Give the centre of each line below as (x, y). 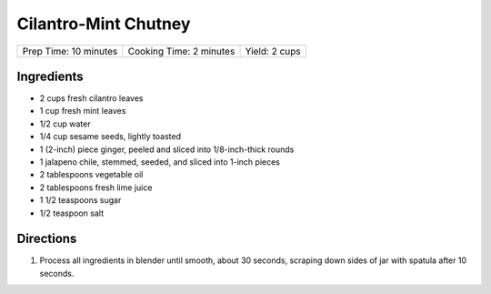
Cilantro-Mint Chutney (104, 24)
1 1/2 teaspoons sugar (80, 200)
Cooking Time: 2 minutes (181, 51)
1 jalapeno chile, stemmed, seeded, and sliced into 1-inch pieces (160, 162)
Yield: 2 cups (273, 51)
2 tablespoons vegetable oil (91, 175)
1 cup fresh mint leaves (83, 111)
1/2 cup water (65, 124)
